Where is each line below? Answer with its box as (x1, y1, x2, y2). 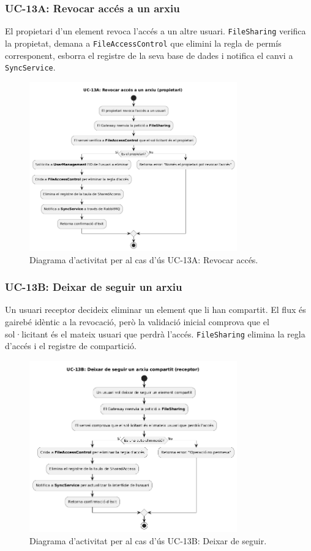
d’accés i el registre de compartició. (5, 339, 137, 352)
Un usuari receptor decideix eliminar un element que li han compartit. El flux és (5, 303, 306, 316)
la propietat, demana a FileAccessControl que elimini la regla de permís (5, 36, 282, 49)
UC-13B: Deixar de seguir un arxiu (5, 279, 182, 295)
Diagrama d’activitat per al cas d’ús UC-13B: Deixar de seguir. (29, 534, 267, 547)
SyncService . (5, 61, 56, 74)
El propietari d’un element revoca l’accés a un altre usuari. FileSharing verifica (5, 25, 306, 37)
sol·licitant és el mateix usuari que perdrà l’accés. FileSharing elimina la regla (5, 327, 305, 340)
